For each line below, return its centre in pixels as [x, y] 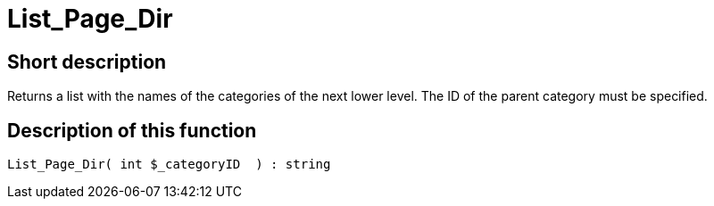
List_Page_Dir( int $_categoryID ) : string [169, 165]
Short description [87, 62]
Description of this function [132, 130]
